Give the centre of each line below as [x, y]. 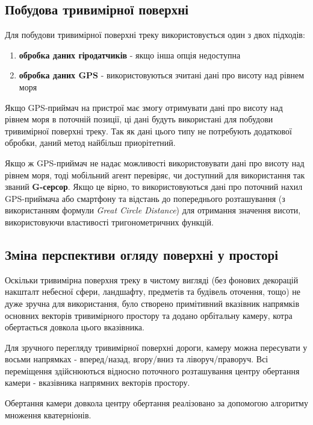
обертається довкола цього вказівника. [75, 327]
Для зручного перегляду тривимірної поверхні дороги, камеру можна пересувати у [156, 347]
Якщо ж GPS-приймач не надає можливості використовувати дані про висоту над [155, 162]
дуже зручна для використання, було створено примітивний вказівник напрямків [152, 303]
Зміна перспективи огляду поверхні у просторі [142, 254]
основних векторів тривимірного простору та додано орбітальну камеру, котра [149, 315]
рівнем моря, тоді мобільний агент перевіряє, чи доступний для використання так [155, 175]
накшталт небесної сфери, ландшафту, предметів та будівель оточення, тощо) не [153, 291]
